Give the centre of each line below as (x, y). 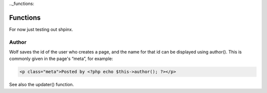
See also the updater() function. (42, 85)
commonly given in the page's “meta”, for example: (61, 59)
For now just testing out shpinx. (41, 29)
